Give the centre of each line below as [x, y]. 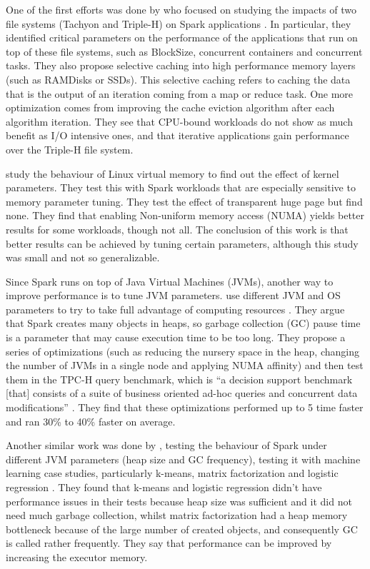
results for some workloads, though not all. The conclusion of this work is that [177, 229]
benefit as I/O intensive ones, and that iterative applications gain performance [177, 135]
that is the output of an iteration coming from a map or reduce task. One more [180, 93]
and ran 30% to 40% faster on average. [91, 421]
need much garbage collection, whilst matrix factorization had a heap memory [177, 515]
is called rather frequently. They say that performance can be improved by [169, 543]
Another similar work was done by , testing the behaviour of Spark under [166, 445]
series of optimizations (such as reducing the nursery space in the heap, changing [182, 351]
